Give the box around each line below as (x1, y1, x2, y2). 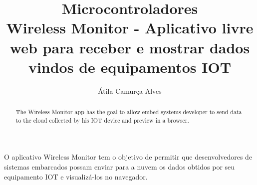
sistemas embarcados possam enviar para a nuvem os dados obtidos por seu (4, 161, 235, 172)
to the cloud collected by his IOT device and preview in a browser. (15, 116, 189, 124)
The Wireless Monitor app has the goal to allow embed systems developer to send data (15, 108, 242, 116)
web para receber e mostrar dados (9, 37, 250, 57)
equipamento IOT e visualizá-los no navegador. (4, 171, 148, 182)
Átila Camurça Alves (98, 85, 162, 96)
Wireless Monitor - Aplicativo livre (6, 17, 254, 38)
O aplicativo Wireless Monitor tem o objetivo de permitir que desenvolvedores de (4, 152, 253, 162)
